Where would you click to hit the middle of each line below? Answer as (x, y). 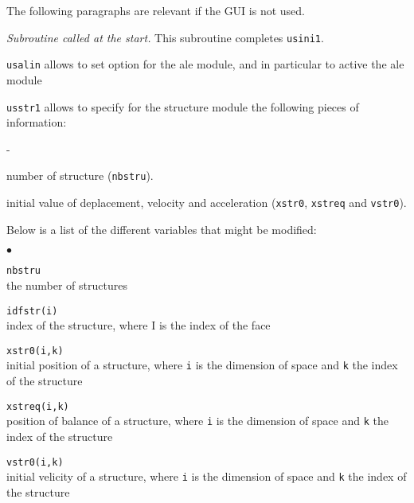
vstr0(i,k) (35, 462)
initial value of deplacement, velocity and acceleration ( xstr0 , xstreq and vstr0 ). (207, 202)
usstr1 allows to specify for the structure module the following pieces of (183, 106)
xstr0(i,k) (35, 351)
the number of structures (67, 285)
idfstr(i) (32, 311)
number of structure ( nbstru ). (80, 175)
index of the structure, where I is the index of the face (139, 325)
